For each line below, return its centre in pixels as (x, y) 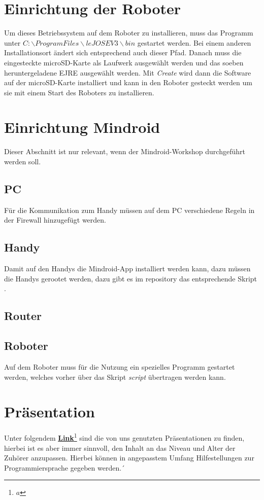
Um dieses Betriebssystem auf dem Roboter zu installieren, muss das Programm (129, 33)
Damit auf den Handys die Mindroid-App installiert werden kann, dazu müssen (127, 269)
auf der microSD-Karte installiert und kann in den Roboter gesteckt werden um (128, 82)
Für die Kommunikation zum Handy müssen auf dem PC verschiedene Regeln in (129, 210)
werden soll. (23, 161)
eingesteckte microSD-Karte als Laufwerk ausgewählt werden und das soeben (124, 62)
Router (23, 316)
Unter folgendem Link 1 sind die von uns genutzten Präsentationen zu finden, (124, 437)
